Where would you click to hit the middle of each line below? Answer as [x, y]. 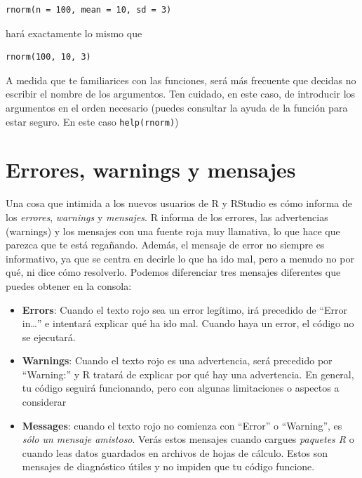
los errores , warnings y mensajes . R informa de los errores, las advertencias [167, 217]
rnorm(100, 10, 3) [48, 57]
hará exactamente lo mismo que [74, 33]
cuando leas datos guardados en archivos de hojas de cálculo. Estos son [175, 452]
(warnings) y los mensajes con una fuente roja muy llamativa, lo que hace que [173, 231]
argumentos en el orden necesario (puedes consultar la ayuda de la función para [177, 107]
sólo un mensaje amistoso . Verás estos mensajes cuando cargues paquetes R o [188, 439]
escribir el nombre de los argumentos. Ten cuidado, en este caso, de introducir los [181, 94]
